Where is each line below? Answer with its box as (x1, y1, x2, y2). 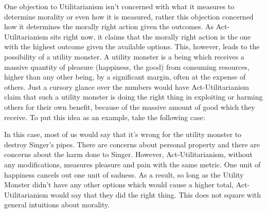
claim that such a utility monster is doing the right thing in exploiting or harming (4, 91, 263, 102)
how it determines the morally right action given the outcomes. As (4, 21, 214, 32)
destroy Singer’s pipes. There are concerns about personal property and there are (4, 139, 260, 149)
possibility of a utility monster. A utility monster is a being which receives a (4, 51, 244, 62)
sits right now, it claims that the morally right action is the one (50, 31, 251, 42)
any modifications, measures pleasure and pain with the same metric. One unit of (4, 159, 261, 169)
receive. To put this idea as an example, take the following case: (4, 111, 205, 122)
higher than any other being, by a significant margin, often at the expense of (4, 71, 246, 82)
